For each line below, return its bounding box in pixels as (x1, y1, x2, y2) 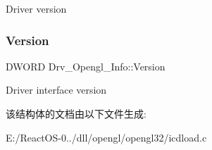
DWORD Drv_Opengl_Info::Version (6, 58, 166, 73)
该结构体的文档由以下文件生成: (6, 106, 146, 120)
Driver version (6, 1, 67, 15)
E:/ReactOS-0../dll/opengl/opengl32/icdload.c (6, 130, 207, 144)
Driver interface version (6, 82, 107, 97)
